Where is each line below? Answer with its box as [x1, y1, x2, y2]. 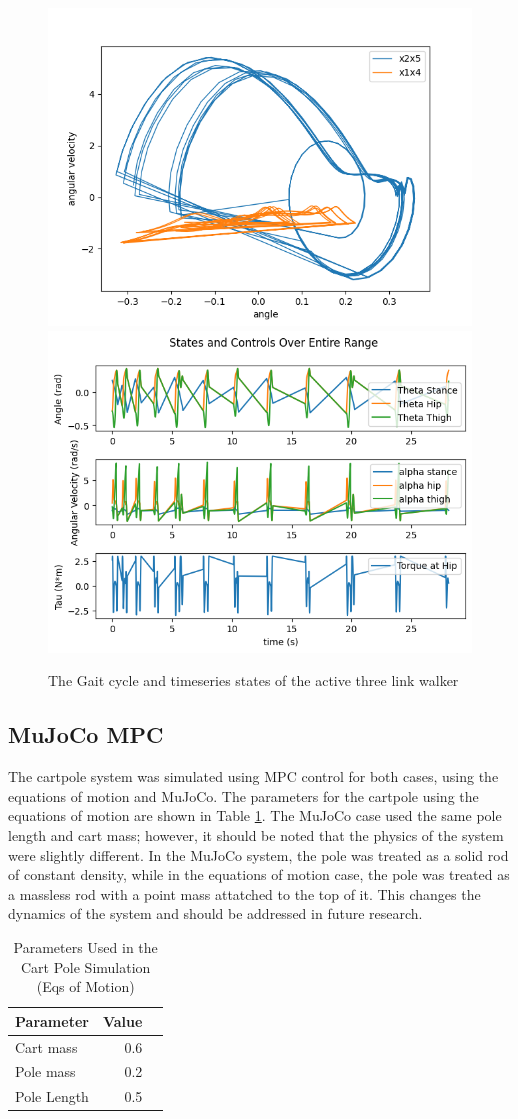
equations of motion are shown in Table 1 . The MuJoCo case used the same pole [8, 805, 502, 826]
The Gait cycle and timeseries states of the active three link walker [48, 670, 459, 691]
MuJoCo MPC [8, 719, 164, 750]
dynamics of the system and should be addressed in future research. [8, 903, 423, 924]
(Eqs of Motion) [36, 976, 135, 997]
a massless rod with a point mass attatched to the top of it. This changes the [8, 883, 481, 904]
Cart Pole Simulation [20, 956, 151, 977]
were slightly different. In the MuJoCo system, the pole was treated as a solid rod [8, 844, 509, 865]
